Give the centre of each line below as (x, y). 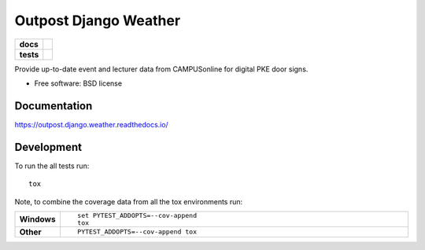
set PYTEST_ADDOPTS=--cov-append (137, 215)
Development (48, 147)
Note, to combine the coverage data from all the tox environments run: (129, 201)
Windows (37, 219)
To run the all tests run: (52, 166)
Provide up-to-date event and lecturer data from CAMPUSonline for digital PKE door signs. (161, 69)
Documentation (54, 106)
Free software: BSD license (78, 83)
